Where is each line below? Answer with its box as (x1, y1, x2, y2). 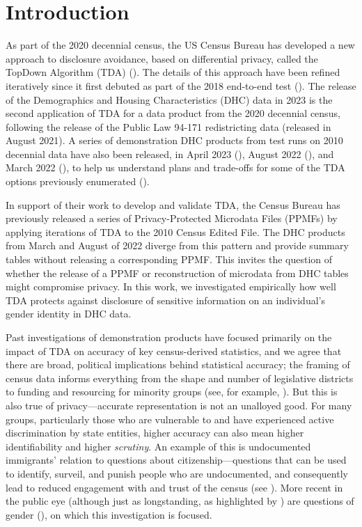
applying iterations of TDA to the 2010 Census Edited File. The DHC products (6, 224, 345, 239)
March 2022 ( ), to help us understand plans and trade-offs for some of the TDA (6, 160, 345, 175)
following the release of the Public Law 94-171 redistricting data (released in (6, 119, 331, 134)
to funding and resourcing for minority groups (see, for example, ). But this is (6, 384, 338, 399)
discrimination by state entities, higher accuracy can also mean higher (6, 425, 304, 440)
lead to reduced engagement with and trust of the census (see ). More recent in (6, 480, 343, 494)
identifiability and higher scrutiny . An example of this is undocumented (6, 439, 311, 453)
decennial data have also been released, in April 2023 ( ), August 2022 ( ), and (6, 146, 334, 161)
